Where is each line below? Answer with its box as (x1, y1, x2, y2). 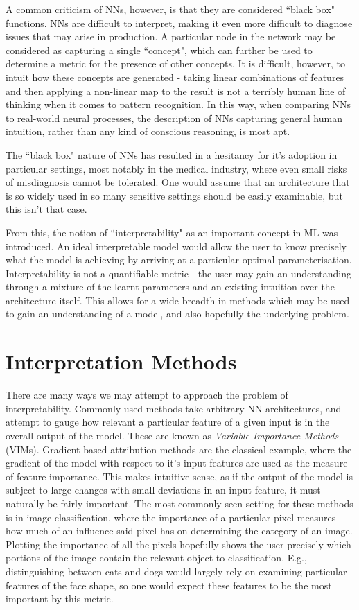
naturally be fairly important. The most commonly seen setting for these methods (6, 496, 353, 510)
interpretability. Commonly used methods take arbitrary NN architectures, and (6, 401, 342, 415)
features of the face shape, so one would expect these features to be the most (6, 577, 332, 592)
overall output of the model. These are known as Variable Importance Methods (6, 428, 339, 442)
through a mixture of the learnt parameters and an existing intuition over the (6, 279, 335, 294)
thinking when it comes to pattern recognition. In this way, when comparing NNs (6, 97, 351, 112)
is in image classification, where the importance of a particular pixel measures (6, 509, 336, 524)
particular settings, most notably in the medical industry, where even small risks (6, 161, 347, 175)
